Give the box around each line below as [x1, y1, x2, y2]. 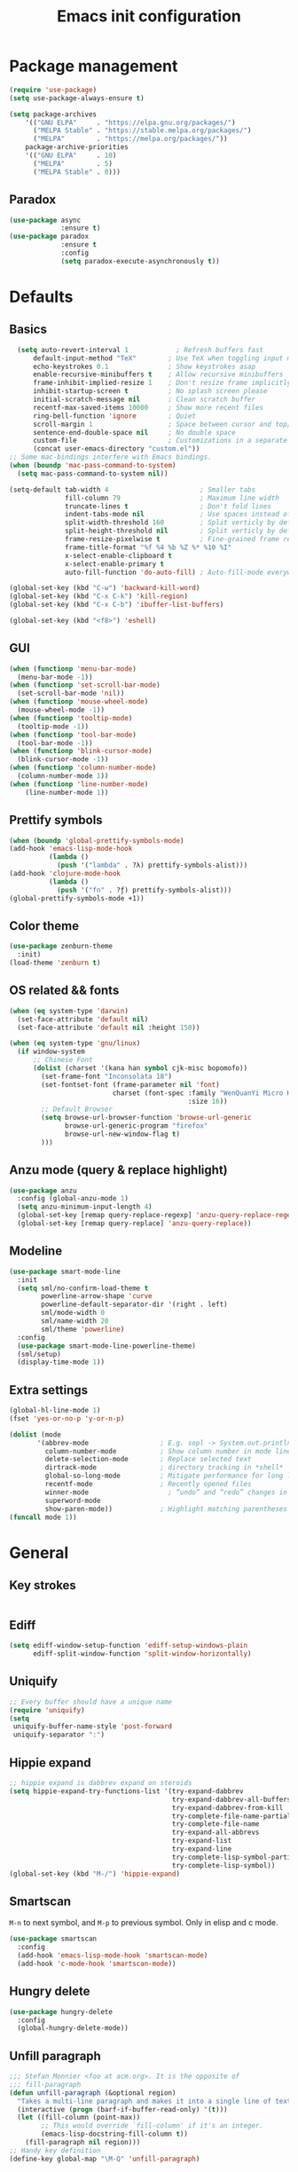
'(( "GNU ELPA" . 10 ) [25, 151, 117, 161]
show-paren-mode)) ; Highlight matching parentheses [44, 1504, 288, 1514]
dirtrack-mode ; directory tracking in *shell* [44, 1463, 284, 1472]
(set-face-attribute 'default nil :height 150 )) [17, 1023, 200, 1032]
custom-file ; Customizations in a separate [32, 437, 288, 445]
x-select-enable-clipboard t [65, 551, 173, 560]
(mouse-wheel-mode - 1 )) [17, 705, 105, 715]
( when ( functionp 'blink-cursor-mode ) [9, 747, 153, 756]
